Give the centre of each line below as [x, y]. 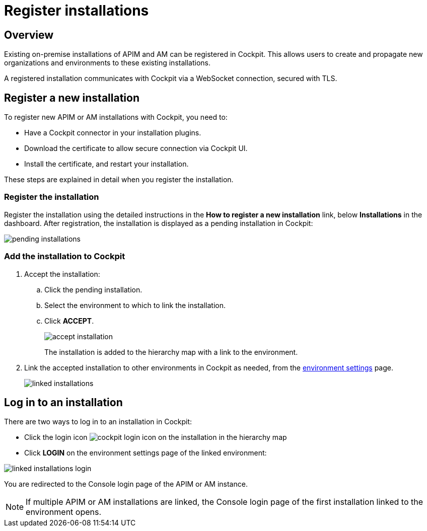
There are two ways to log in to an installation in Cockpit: [98, 422]
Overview [29, 35]
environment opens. [64, 512]
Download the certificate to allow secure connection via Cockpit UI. [136, 148]
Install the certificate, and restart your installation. [106, 164]
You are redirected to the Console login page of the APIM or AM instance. [126, 484]
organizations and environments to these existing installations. [107, 63]
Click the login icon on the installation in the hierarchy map [156, 437]
